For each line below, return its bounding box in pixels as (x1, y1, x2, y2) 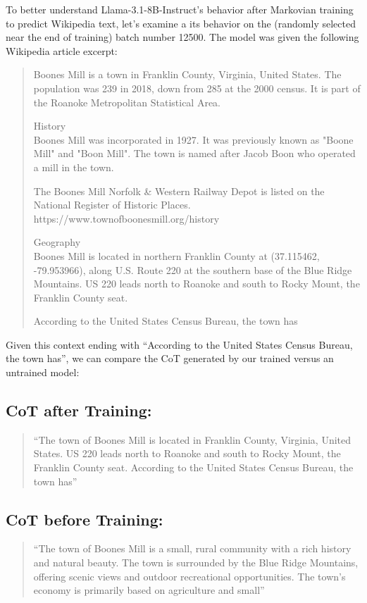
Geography (33, 235, 81, 249)
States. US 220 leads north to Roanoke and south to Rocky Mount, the (33, 446, 341, 461)
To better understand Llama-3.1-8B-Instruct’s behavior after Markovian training (6, 2, 354, 16)
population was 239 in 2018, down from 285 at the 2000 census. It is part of (33, 80, 361, 95)
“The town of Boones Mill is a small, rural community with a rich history (33, 541, 352, 556)
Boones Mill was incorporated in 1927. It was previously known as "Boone (33, 132, 354, 147)
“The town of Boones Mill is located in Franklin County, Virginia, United (33, 432, 352, 447)
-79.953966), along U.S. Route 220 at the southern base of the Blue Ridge (33, 262, 352, 277)
